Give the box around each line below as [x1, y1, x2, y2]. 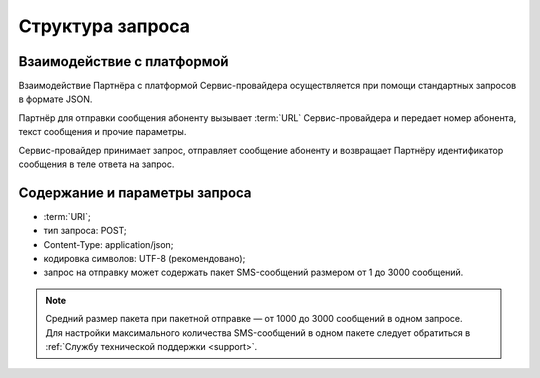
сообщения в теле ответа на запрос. [18, 158, 175, 170]
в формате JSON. [18, 93, 93, 105]
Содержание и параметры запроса [18, 184, 252, 201]
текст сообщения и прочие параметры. [18, 126, 187, 138]
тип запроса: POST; [43, 225, 127, 237]
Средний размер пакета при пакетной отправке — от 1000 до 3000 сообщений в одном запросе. [45, 313, 463, 325]
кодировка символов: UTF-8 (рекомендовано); [43, 253, 246, 265]
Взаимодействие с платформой [18, 53, 229, 70]
